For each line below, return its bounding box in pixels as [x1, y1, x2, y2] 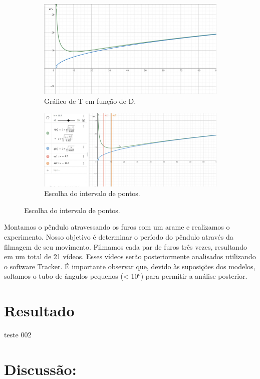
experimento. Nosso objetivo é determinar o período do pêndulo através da [4, 232, 233, 242]
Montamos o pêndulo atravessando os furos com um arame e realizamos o [4, 222, 230, 232]
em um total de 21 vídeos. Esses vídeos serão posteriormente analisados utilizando [4, 251, 256, 262]
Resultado [4, 300, 75, 321]
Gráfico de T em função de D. [44, 96, 136, 106]
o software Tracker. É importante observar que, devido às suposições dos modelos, [4, 261, 255, 271]
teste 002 [4, 329, 32, 340]
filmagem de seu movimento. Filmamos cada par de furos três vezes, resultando [4, 241, 247, 252]
